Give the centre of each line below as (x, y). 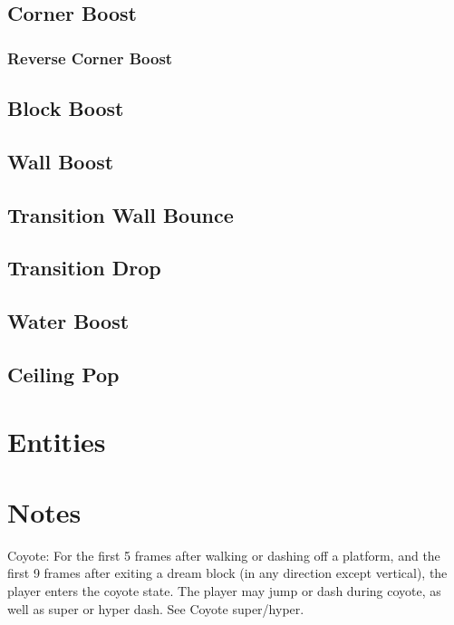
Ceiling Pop (63, 374)
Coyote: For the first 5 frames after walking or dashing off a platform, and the (224, 555)
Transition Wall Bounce (121, 214)
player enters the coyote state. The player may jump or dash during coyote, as (224, 591)
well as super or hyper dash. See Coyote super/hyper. (156, 608)
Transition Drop (84, 268)
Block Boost (66, 108)
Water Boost (68, 321)
